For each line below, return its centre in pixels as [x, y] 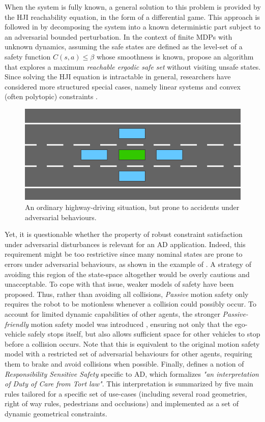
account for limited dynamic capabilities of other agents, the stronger [112, 314]
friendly [17, 324]
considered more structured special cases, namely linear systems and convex [123, 86]
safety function [28, 56]
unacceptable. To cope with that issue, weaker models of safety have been [119, 284]
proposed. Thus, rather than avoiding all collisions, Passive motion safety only [127, 294]
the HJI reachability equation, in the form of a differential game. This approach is [132, 17]
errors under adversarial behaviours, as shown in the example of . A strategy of [128, 264]
